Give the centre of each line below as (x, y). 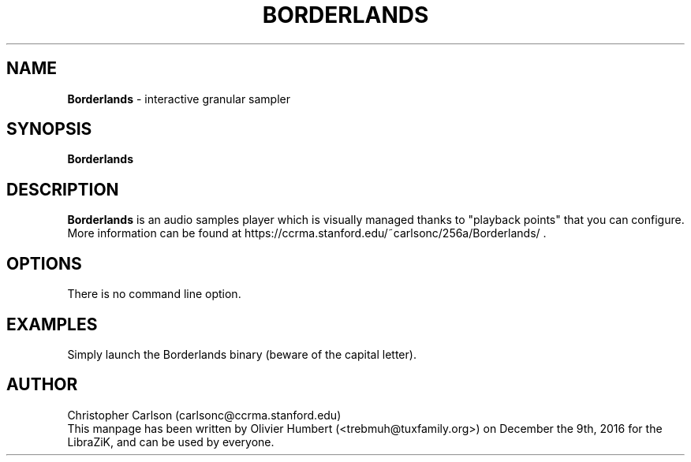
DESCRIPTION (63, 189)
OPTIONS (44, 263)
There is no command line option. (154, 294)
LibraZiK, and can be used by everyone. (171, 442)
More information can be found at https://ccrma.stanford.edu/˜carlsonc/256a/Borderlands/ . (307, 233)
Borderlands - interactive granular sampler (179, 99)
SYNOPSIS (49, 129)
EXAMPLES (52, 324)
